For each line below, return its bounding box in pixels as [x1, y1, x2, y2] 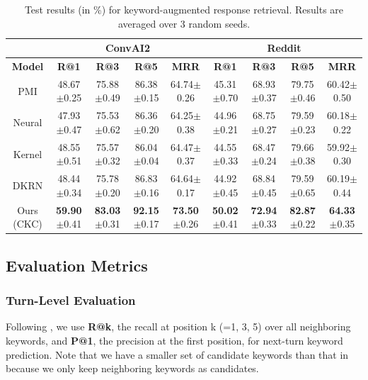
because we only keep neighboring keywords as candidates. [6, 361, 259, 376]
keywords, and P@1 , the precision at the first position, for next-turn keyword [6, 332, 343, 347]
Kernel [13, 146, 42, 161]
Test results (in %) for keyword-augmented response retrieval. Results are [24, 2, 344, 16]
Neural [13, 115, 42, 130]
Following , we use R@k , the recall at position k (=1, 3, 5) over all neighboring [6, 319, 351, 334]
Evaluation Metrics [6, 254, 148, 276]
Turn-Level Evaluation [6, 291, 136, 309]
